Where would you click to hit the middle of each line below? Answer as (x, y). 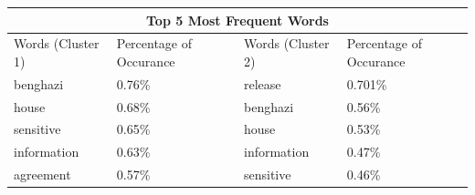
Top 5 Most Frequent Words (237, 20)
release (262, 83)
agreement (42, 174)
